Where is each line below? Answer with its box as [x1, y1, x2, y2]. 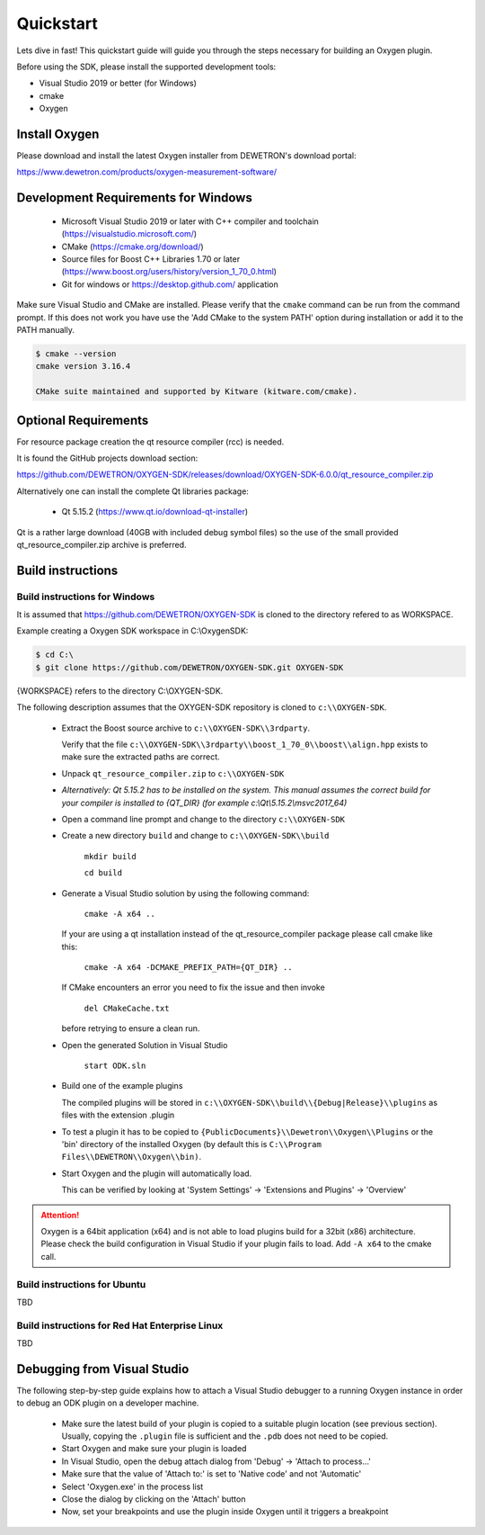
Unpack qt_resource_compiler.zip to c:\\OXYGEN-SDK [61, 767, 285, 778]
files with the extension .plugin [61, 1109, 175, 1120]
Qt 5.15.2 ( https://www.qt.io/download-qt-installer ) [61, 507, 249, 517]
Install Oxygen [16, 126, 100, 141]
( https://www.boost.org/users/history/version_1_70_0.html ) [61, 266, 278, 277]
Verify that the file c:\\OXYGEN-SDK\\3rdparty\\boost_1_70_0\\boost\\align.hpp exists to [61, 739, 428, 750]
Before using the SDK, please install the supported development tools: [16, 61, 277, 72]
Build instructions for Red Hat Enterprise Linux [16, 1319, 224, 1332]
